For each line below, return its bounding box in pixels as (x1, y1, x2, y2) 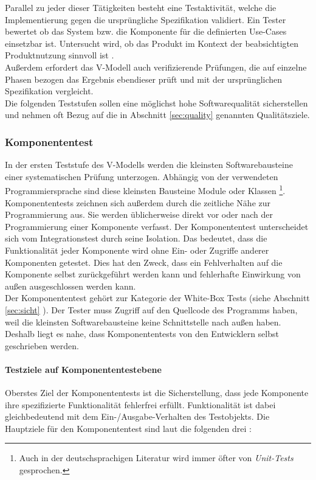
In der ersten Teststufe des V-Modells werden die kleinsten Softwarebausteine (5, 158, 293, 171)
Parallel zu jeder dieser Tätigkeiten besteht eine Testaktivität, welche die (5, 1, 276, 13)
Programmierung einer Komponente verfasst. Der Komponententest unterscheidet (5, 220, 309, 232)
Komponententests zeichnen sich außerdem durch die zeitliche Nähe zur (5, 196, 271, 209)
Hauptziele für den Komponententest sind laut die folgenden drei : (5, 422, 252, 434)
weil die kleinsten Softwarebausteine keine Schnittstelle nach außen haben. (5, 315, 281, 328)
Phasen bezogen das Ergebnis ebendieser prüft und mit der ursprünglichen (5, 72, 283, 85)
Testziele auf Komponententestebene (5, 363, 162, 375)
